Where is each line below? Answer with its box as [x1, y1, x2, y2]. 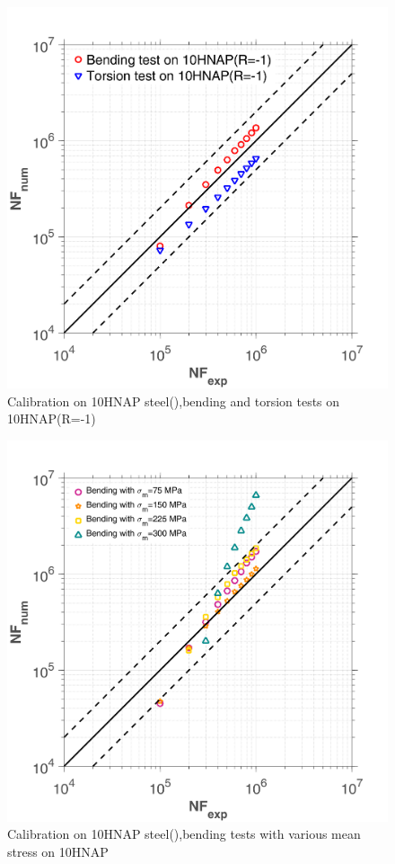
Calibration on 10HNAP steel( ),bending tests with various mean [7, 824, 361, 843]
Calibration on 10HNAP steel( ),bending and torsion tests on [7, 391, 340, 410]
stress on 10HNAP [7, 842, 109, 860]
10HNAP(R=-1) [7, 409, 96, 428]
